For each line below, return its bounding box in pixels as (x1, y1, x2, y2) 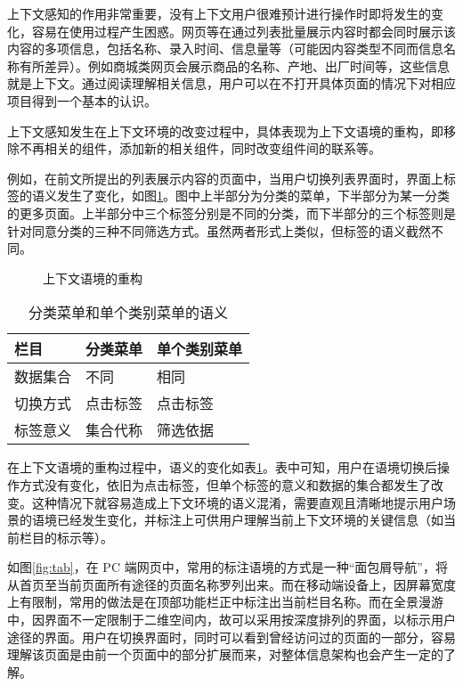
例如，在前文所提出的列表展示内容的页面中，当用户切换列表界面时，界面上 (7, 168, 443, 187)
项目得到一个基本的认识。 (7, 91, 157, 110)
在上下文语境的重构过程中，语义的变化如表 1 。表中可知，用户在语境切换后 (7, 458, 437, 477)
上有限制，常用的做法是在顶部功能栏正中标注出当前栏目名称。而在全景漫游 (7, 592, 443, 611)
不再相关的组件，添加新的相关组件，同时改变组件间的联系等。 (19, 139, 381, 158)
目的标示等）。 (31, 527, 113, 546)
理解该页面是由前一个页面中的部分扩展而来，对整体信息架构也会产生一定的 (7, 645, 443, 664)
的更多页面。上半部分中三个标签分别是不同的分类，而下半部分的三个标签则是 (7, 203, 456, 222)
